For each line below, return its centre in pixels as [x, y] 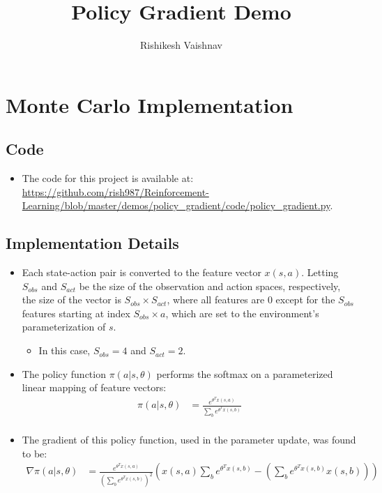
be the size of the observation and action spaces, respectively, [210, 286]
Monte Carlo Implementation [150, 104]
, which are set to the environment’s [242, 313]
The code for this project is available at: [108, 178]
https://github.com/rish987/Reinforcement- [115, 191]
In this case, [64, 350]
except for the [305, 299]
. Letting [320, 272]
